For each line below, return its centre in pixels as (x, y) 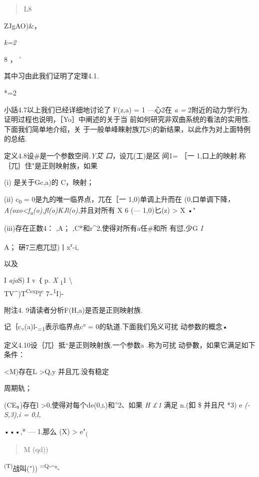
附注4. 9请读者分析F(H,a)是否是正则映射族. (73, 309)
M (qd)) (36, 449)
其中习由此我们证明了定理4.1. (51, 76)
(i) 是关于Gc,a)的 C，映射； (49, 182)
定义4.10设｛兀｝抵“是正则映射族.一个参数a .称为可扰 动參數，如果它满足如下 (130, 344)
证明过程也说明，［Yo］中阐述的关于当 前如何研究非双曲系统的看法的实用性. (127, 119)
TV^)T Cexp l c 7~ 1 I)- (34, 292)
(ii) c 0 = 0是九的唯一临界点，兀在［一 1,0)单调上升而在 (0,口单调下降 (116, 199)
